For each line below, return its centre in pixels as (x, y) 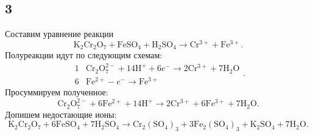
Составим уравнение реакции (59, 34)
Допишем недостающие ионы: (61, 114)
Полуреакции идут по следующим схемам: (84, 55)
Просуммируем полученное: (57, 92)
